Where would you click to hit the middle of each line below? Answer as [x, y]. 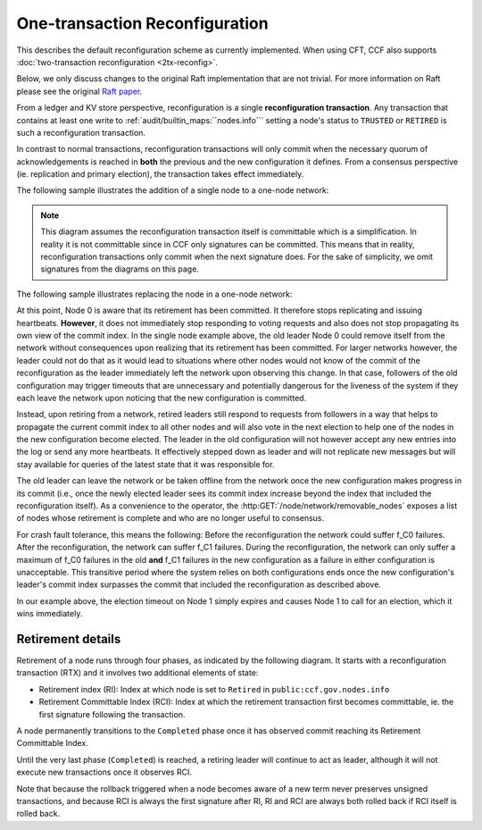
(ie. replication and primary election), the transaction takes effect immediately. [160, 174]
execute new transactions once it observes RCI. [104, 772]
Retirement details [69, 639]
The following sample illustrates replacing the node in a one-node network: [154, 294]
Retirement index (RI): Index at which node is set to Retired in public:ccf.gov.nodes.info [214, 689]
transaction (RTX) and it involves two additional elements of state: [137, 673]
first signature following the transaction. [112, 714]
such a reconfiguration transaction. [81, 132]
